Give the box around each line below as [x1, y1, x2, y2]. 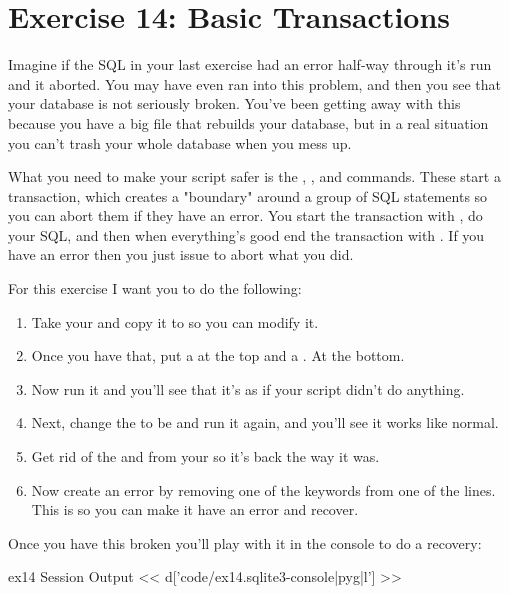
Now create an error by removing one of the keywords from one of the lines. [31, 479, 496, 500]
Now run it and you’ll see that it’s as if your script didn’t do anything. [31, 378, 465, 399]
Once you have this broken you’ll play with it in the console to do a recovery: [8, 532, 482, 553]
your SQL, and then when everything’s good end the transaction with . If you [8, 224, 485, 245]
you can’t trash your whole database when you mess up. [8, 132, 352, 153]
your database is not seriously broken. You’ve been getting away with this [8, 93, 461, 114]
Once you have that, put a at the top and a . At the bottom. [31, 345, 405, 366]
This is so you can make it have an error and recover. [31, 499, 359, 520]
